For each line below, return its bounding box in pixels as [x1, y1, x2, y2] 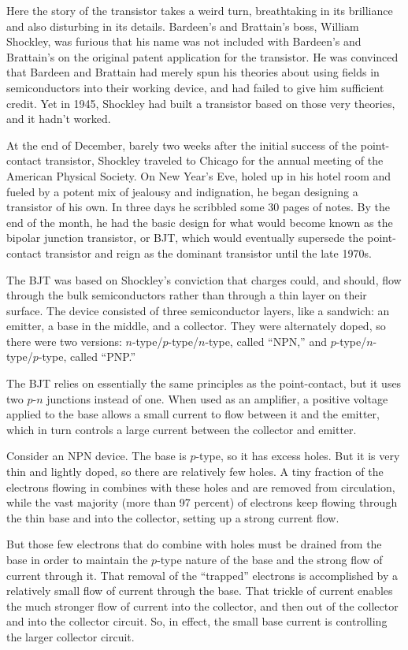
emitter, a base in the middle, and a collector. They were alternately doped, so [6, 318, 386, 334]
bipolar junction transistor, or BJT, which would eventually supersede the [6, 229, 364, 246]
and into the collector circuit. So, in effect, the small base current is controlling [6, 613, 388, 630]
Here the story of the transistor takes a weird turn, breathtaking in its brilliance [6, 2, 393, 18]
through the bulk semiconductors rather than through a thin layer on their [6, 287, 367, 303]
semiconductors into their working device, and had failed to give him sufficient [6, 79, 384, 95]
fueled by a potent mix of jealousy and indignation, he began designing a [6, 183, 358, 199]
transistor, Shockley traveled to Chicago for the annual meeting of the [45, 152, 384, 169]
